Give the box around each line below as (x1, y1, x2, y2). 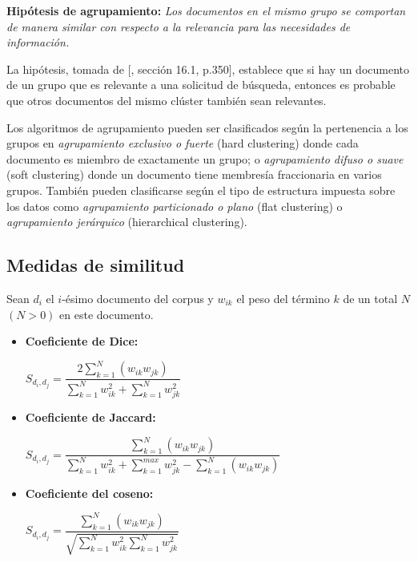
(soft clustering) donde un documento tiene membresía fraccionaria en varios (6, 166, 382, 183)
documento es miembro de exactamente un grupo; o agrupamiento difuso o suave (6, 150, 404, 167)
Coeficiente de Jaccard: (25, 409, 156, 425)
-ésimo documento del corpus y (62, 289, 214, 306)
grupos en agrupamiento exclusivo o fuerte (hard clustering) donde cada (6, 135, 359, 152)
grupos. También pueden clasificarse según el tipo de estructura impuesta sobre (6, 181, 396, 198)
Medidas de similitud (6, 253, 185, 277)
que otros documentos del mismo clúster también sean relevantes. (6, 91, 327, 108)
